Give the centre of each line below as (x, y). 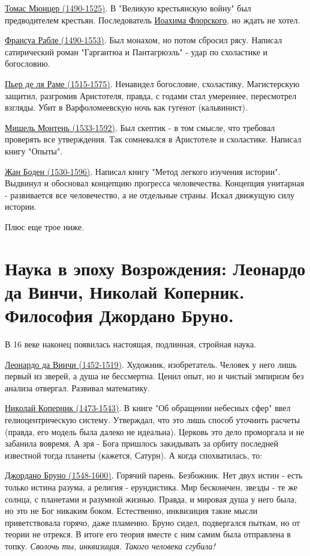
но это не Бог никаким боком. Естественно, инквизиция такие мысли (131, 511)
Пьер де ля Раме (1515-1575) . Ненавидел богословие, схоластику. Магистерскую (152, 83)
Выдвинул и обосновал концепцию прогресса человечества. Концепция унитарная (155, 183)
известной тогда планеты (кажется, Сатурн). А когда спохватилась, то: (134, 455)
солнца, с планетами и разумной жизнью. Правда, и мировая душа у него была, (151, 499)
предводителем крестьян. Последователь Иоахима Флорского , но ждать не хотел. (153, 20)
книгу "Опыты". (34, 151)
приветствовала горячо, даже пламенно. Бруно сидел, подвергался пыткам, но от (153, 522)
